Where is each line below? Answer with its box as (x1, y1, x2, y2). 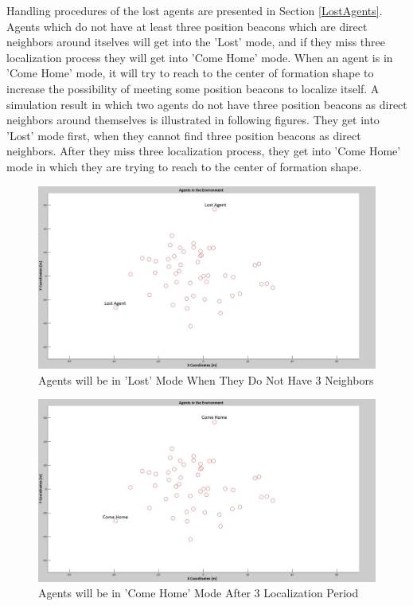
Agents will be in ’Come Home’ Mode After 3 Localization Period (38, 584, 359, 601)
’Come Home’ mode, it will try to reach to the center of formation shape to (6, 65, 374, 81)
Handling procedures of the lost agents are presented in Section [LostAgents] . (6, 2, 383, 18)
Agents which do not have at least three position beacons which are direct (6, 18, 368, 34)
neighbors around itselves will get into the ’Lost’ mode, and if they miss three (6, 33, 385, 50)
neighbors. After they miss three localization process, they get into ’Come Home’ (6, 143, 401, 159)
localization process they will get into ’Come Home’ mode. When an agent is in (6, 49, 393, 65)
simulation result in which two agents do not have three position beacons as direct (6, 96, 407, 112)
